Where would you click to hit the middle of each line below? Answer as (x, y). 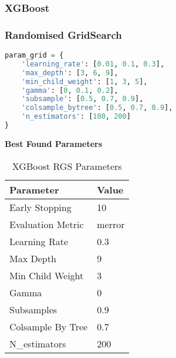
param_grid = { (34, 56)
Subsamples (33, 309)
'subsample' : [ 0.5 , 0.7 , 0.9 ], (82, 99)
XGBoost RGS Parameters (67, 166)
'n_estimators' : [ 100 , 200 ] (76, 117)
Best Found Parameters (54, 143)
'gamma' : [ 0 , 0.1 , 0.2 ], (70, 90)
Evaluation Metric (47, 224)
